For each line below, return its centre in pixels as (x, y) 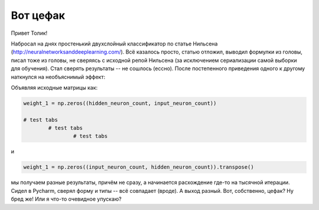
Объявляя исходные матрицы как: (54, 87)
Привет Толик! (29, 33)
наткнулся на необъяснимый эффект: (58, 77)
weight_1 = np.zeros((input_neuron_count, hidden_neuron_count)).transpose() (139, 167)
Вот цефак (38, 15)
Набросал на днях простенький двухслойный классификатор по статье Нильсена (114, 44)
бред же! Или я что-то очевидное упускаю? (66, 199)
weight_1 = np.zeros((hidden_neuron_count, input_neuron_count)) (120, 103)
